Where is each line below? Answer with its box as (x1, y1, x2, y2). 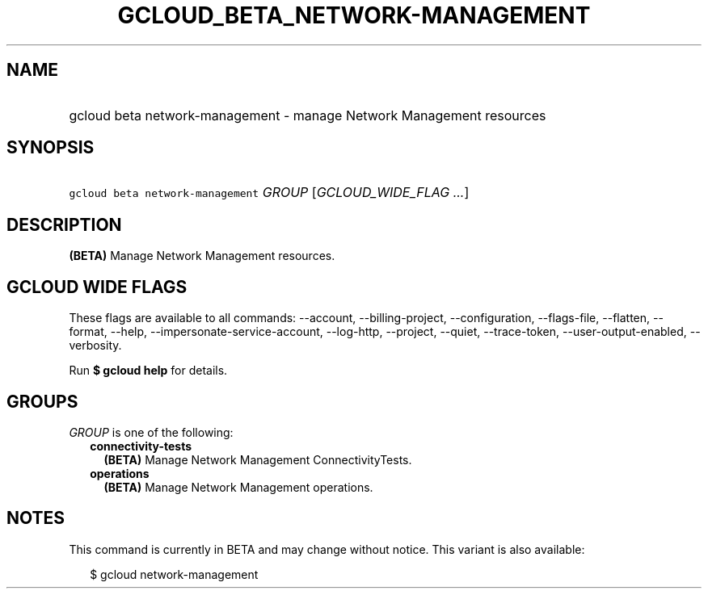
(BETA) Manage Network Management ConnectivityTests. (103, 452, 412, 467)
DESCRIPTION (6, 214, 122, 235)
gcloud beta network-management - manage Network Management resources (69, 107, 546, 124)
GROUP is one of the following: (69, 425, 234, 439)
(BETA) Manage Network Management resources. (69, 249, 335, 263)
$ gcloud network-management (90, 567, 259, 581)
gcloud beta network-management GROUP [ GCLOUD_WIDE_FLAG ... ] (69, 184, 470, 201)
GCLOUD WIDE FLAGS (6, 276, 188, 297)
